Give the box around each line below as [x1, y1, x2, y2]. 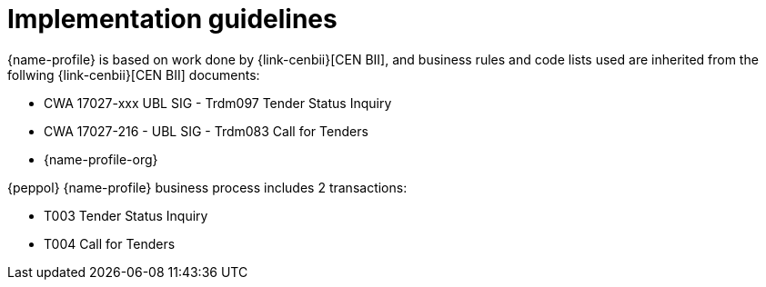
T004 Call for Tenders [44, 235, 176, 252]
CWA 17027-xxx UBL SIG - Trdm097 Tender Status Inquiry [44, 94, 392, 111]
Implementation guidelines [7, 4, 338, 35]
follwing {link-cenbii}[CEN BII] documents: [7, 66, 260, 83]
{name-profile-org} [44, 151, 158, 167]
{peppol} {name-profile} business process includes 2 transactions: [7, 179, 408, 195]
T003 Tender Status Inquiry [44, 207, 208, 223]
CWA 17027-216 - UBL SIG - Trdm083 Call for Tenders [44, 123, 368, 139]
